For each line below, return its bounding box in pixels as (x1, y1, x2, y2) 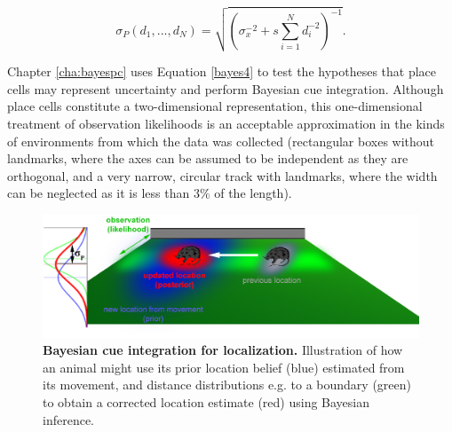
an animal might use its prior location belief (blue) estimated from (43, 357, 405, 376)
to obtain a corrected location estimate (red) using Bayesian (43, 393, 370, 411)
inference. (43, 410, 94, 428)
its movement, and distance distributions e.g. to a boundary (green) (43, 375, 412, 394)
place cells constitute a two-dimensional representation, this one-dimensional (7, 97, 423, 115)
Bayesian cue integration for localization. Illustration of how (43, 341, 403, 359)
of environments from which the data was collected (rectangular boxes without (7, 131, 435, 150)
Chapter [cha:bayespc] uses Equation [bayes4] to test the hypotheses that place (7, 62, 437, 81)
